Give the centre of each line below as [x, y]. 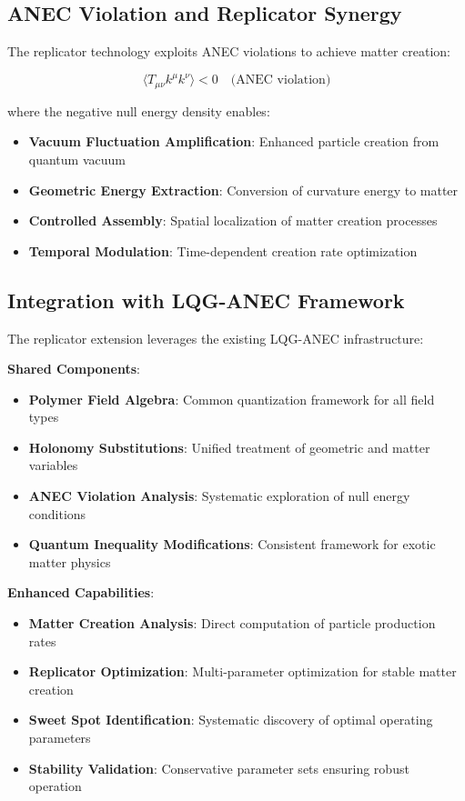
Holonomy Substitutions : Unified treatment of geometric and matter [229, 447]
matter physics [70, 561]
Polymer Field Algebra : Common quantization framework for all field [232, 399]
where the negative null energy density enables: [139, 110]
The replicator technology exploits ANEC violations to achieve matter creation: [229, 51]
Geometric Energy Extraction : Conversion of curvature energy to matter [243, 190]
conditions [57, 513]
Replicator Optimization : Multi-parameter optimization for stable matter [243, 671]
